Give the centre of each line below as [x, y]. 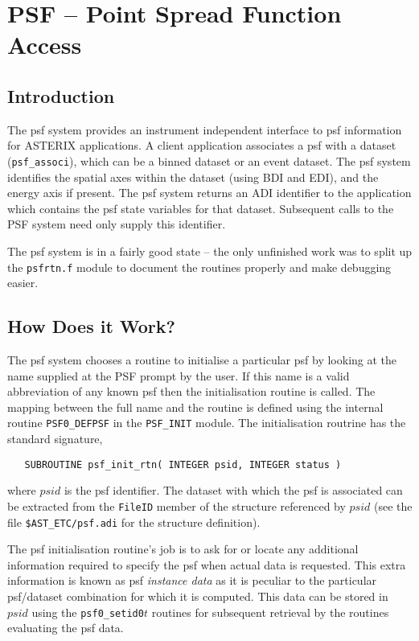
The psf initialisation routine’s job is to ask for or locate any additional [183, 549]
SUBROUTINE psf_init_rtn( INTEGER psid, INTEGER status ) [183, 464]
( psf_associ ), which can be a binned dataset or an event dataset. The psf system [209, 160]
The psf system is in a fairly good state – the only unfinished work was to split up [210, 251]
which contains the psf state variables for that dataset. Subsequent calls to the [201, 208]
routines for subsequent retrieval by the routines [270, 612]
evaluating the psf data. [66, 628]
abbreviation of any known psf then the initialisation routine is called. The [191, 391]
